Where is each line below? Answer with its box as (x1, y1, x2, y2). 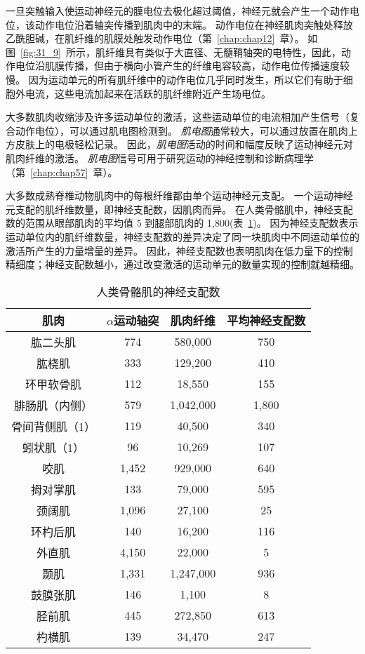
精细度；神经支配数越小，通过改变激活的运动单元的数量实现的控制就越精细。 (6, 257, 359, 272)
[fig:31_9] (20, 44, 61, 59)
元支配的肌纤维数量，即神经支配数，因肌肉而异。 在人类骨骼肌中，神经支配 (6, 201, 353, 216)
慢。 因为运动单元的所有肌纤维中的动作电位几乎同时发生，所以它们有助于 (6, 72, 343, 86)
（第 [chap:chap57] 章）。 (6, 164, 118, 179)
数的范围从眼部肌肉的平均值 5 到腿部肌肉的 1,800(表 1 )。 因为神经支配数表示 (6, 215, 359, 230)
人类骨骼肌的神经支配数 (96, 283, 220, 300)
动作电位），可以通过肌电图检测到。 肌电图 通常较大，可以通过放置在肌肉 (15, 123, 348, 138)
